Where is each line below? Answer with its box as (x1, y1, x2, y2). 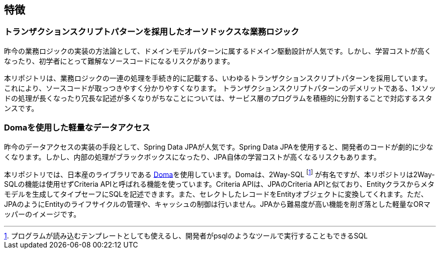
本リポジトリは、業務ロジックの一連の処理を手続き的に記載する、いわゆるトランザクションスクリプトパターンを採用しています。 (4, 73, 432, 82)
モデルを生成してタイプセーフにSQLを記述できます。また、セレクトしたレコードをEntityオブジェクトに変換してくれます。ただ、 (4, 190, 428, 199)
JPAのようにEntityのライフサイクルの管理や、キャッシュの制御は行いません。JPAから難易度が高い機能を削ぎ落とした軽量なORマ (4, 200, 430, 209)
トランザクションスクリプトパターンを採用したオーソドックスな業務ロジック (4, 27, 299, 37)
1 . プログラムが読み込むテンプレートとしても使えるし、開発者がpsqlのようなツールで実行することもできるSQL (4, 231, 368, 240)
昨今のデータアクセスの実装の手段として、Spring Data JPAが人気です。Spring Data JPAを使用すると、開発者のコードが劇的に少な (4, 142, 433, 151)
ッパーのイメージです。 (4, 210, 81, 219)
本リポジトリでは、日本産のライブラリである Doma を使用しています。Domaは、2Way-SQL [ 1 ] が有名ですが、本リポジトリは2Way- (4, 168, 435, 179)
